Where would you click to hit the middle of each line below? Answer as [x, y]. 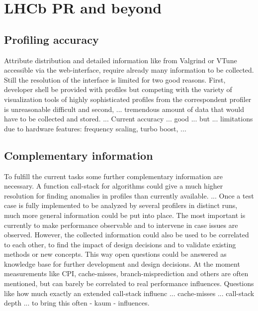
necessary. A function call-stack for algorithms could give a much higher [114, 186]
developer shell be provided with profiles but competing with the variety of [118, 89]
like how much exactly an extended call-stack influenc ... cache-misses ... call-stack [129, 293]
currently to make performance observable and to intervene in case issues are [121, 225]
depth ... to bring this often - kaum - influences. [77, 303]
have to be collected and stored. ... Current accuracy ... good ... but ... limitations [129, 119]
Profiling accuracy [51, 39]
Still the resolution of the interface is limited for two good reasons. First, [115, 79]
